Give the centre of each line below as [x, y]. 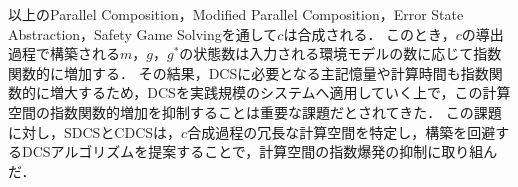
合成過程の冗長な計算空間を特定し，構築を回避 [341, 131]
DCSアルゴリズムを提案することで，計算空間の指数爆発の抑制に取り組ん [259, 151]
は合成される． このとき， [369, 33]
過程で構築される [64, 53]
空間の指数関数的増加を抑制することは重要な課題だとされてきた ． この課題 [255, 111]
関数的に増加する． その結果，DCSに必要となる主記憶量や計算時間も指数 [248, 72]
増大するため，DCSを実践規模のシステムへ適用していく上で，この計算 [280, 92]
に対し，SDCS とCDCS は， [95, 131]
